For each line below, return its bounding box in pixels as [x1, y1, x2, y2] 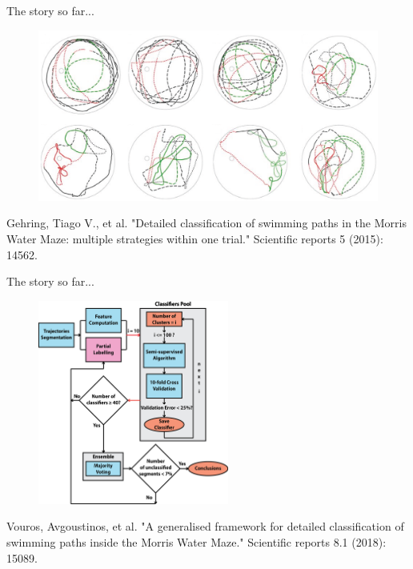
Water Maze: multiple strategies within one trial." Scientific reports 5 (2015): [6, 230, 383, 247]
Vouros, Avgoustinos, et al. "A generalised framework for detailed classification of [6, 518, 404, 535]
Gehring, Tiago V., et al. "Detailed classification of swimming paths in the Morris [6, 214, 407, 231]
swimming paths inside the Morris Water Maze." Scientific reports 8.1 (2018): [6, 534, 387, 551]
